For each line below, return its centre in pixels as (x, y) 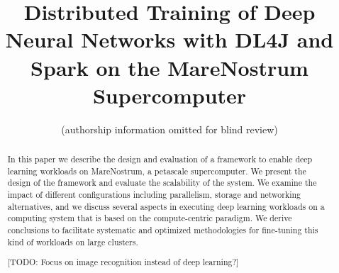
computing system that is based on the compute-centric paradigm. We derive (150, 218)
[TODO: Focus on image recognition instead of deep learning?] (123, 262)
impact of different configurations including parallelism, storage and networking (154, 195)
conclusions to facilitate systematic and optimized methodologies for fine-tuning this (163, 230)
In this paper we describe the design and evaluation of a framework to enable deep (160, 159)
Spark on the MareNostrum (169, 67)
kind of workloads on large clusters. (73, 241)
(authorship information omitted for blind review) (169, 129)
